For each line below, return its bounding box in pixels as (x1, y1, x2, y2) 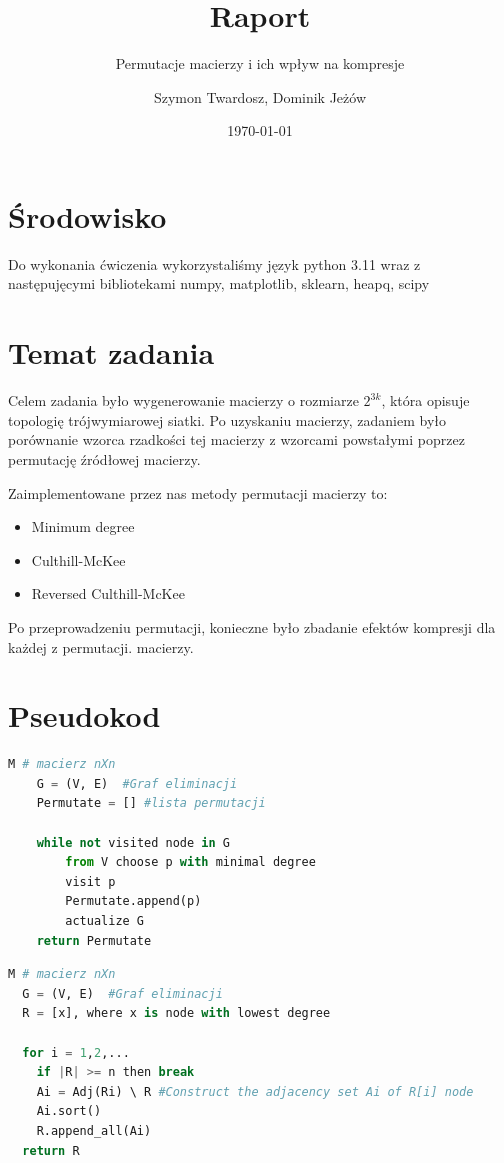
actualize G (65, 913, 145, 928)
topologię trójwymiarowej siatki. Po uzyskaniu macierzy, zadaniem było (8, 409, 447, 430)
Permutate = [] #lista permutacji (36, 796, 266, 811)
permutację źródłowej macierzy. (8, 448, 201, 469)
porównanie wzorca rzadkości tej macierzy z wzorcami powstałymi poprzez (8, 429, 465, 450)
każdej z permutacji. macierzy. (8, 636, 194, 657)
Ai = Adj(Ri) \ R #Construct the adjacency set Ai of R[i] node (36, 1084, 474, 1099)
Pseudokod (8, 695, 161, 736)
